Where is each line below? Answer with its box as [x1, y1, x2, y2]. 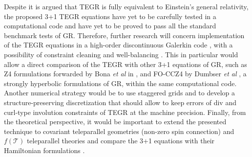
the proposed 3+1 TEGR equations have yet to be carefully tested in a [4, 11, 216, 21]
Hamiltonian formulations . [4, 145, 85, 155]
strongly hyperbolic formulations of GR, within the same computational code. [4, 78, 237, 88]
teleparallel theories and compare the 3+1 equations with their [26, 135, 215, 146]
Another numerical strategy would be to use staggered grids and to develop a [4, 88, 235, 98]
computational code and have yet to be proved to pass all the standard [4, 21, 216, 31]
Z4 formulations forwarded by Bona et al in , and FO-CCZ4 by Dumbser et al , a [4, 68, 247, 79]
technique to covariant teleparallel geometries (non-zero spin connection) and [4, 126, 234, 136]
